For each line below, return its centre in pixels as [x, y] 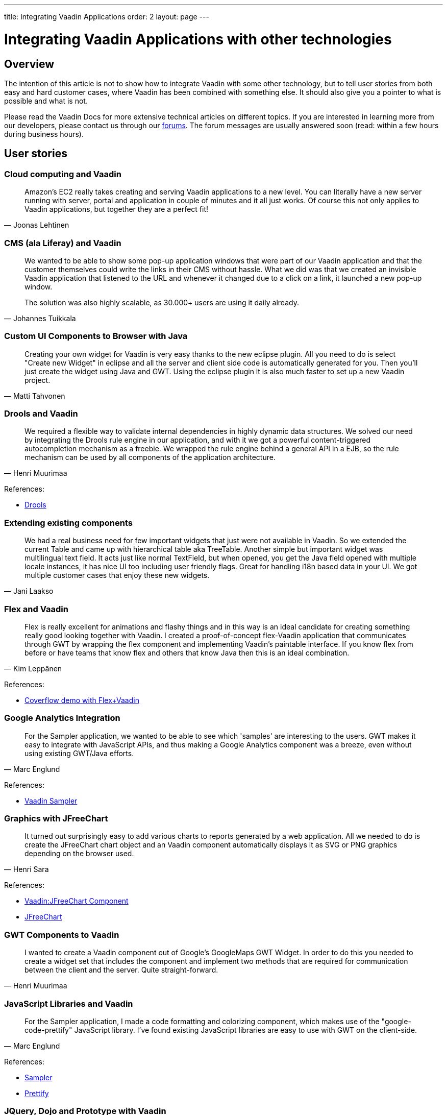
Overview [29, 64]
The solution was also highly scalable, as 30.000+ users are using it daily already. [162, 302]
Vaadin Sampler [51, 801]
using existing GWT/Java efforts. [79, 753]
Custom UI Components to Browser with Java [96, 336]
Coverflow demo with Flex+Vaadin [82, 700]
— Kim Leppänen [33, 668]
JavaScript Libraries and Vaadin [69, 1003]
